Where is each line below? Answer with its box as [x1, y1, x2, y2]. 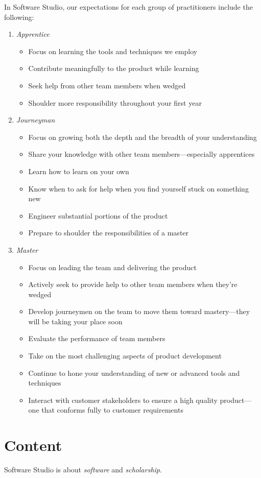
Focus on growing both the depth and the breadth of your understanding [28, 131, 257, 142]
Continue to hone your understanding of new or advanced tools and [28, 367, 240, 378]
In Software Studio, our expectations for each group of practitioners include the [4, 2, 253, 12]
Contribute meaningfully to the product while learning [28, 63, 199, 74]
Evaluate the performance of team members [28, 333, 165, 344]
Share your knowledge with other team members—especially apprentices [28, 149, 255, 159]
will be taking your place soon [28, 316, 123, 326]
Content [4, 435, 62, 456]
